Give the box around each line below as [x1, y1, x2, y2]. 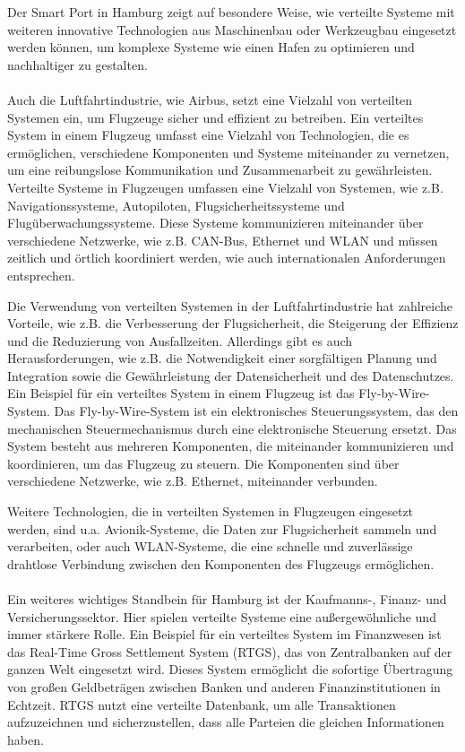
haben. [7, 730, 44, 748]
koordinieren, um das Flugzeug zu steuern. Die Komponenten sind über [7, 454, 400, 472]
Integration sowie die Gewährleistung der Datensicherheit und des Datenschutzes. [7, 366, 454, 385]
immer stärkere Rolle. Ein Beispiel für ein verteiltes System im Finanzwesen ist [7, 625, 442, 644]
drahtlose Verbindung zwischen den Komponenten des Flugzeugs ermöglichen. [7, 554, 435, 573]
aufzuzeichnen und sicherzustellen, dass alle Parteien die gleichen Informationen [7, 713, 444, 731]
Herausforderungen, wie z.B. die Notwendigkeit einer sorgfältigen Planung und [7, 349, 437, 367]
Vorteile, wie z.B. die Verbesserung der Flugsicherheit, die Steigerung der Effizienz [7, 314, 459, 333]
